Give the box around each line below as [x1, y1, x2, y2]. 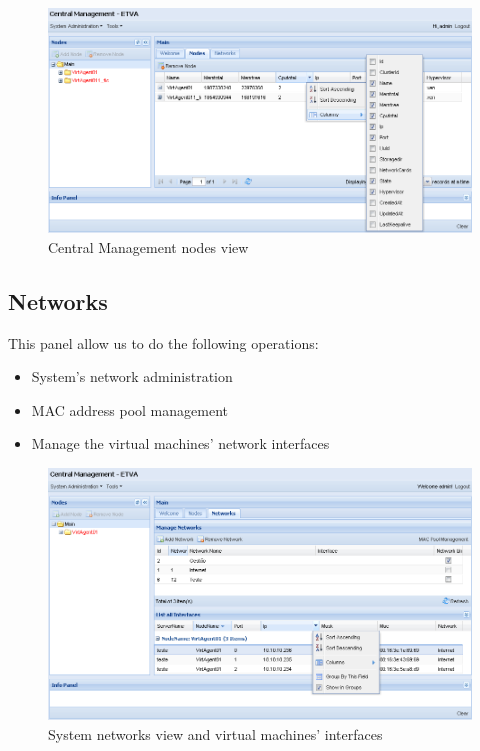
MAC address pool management [31, 399, 228, 420]
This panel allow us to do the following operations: [8, 332, 319, 353]
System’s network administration [31, 366, 233, 387]
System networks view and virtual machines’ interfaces [48, 723, 383, 744]
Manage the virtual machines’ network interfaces [31, 433, 330, 454]
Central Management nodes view [48, 236, 249, 257]
